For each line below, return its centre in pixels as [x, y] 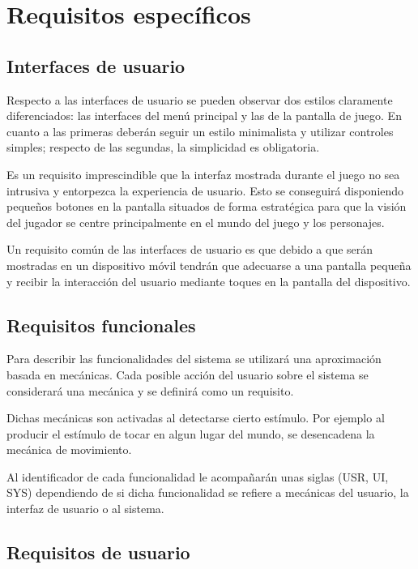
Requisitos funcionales [101, 325]
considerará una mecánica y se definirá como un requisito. [150, 390]
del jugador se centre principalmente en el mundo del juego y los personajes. [196, 222]
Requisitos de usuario [98, 552]
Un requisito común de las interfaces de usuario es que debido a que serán [190, 249]
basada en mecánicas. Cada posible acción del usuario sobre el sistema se [188, 374]
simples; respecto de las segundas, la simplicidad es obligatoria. [163, 147]
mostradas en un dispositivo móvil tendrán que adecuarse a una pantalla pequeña [209, 265]
